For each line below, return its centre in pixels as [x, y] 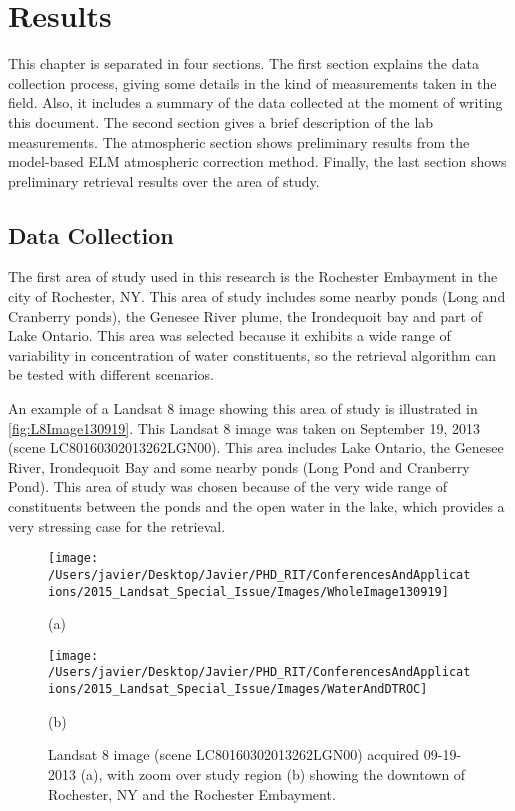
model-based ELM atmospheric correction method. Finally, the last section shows [257, 161]
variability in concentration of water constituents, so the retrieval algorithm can [252, 354]
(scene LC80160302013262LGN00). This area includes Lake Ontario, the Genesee [256, 447]
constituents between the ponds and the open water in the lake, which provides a [256, 506]
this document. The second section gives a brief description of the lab [221, 121]
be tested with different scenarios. [111, 374]
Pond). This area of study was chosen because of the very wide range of [227, 486]
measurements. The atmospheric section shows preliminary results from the [239, 141]
